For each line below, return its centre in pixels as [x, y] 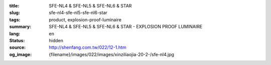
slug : [15, 13]
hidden [56, 40]
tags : [15, 19]
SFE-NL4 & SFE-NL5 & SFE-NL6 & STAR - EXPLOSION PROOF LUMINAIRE [126, 27]
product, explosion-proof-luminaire [85, 19]
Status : [17, 40]
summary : [20, 27]
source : [18, 48]
